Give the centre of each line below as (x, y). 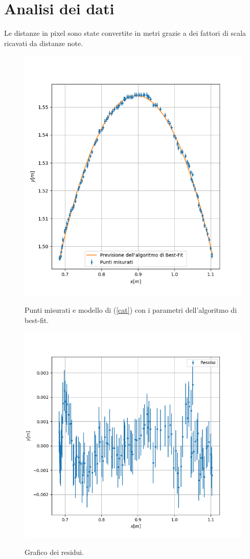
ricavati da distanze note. (44, 43)
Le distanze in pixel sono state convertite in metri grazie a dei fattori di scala (125, 33)
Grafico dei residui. (54, 552)
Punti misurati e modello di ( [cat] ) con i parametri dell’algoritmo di (131, 309)
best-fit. (37, 320)
